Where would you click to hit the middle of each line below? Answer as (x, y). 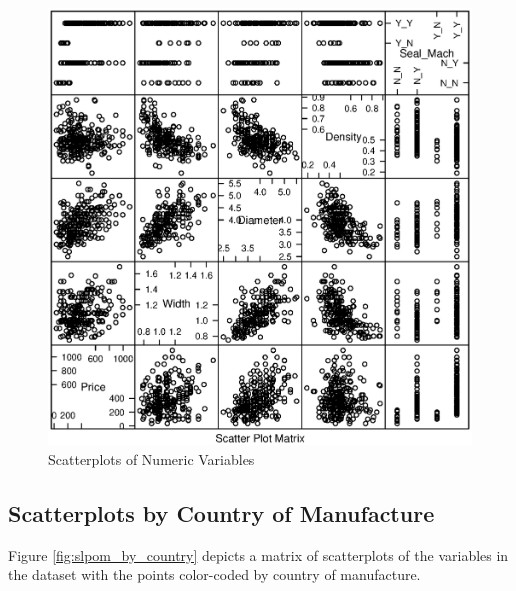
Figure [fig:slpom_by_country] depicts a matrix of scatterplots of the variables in (258, 554)
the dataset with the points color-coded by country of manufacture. (214, 574)
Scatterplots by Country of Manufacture (221, 512)
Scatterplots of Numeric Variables (151, 458)
